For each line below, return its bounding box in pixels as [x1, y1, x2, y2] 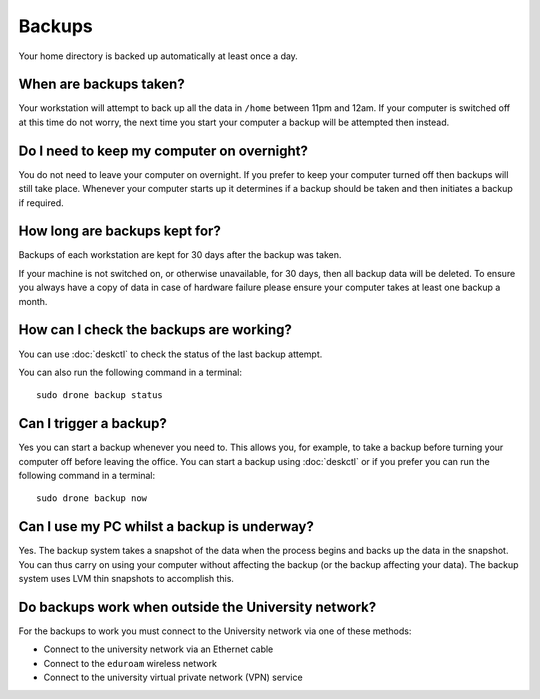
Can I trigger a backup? [18, 415, 167, 432]
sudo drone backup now [36, 493, 148, 504]
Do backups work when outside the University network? [18, 598, 377, 615]
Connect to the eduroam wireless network [43, 657, 217, 669]
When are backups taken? [18, 76, 185, 93]
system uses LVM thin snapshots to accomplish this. [18, 573, 235, 585]
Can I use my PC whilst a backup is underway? [18, 518, 314, 535]
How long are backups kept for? [18, 223, 222, 240]
